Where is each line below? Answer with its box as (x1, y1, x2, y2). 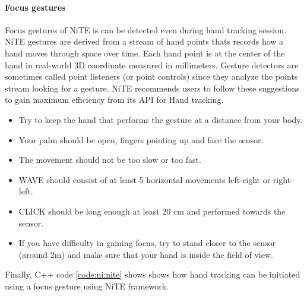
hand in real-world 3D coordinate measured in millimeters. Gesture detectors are (5, 58, 299, 71)
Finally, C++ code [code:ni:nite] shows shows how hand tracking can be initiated (5, 268, 300, 281)
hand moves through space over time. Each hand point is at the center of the (5, 46, 285, 59)
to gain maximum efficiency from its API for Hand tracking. (5, 93, 224, 106)
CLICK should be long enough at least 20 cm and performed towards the (18, 204, 286, 217)
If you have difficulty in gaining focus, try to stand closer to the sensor (18, 237, 276, 249)
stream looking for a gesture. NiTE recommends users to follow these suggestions (5, 81, 300, 94)
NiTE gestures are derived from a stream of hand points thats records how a (5, 35, 284, 48)
